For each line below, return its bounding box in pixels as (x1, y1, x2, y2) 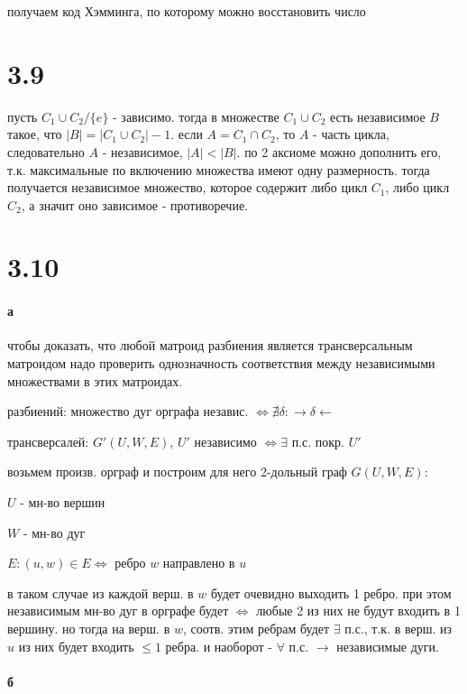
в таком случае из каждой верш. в (7, 583, 194, 602)
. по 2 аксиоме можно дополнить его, (236, 142, 442, 161)
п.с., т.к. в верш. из (344, 618, 453, 637)
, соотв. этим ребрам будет (182, 618, 330, 637)
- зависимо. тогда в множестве (113, 106, 279, 125)
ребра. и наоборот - (165, 636, 272, 655)
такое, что (7, 125, 62, 143)
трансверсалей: (7, 431, 89, 450)
